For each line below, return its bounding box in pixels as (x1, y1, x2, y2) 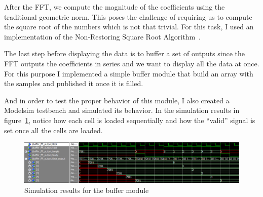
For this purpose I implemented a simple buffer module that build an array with (4, 68, 253, 78)
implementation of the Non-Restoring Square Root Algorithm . (4, 31, 201, 42)
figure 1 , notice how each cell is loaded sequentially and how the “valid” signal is (4, 114, 255, 125)
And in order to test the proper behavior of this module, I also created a (4, 95, 230, 105)
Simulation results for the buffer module (24, 185, 149, 195)
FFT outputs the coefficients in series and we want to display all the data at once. (4, 58, 259, 68)
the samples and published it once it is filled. (4, 78, 143, 89)
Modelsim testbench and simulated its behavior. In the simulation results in (4, 105, 240, 115)
